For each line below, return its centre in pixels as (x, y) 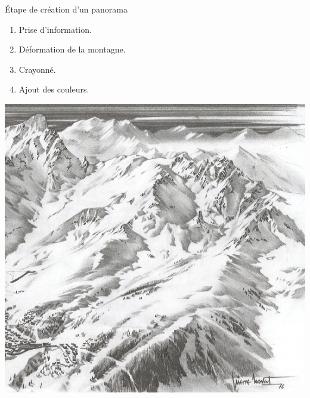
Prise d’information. (55, 29)
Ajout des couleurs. (54, 89)
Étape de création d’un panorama (66, 9)
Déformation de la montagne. (72, 49)
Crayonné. (37, 69)
